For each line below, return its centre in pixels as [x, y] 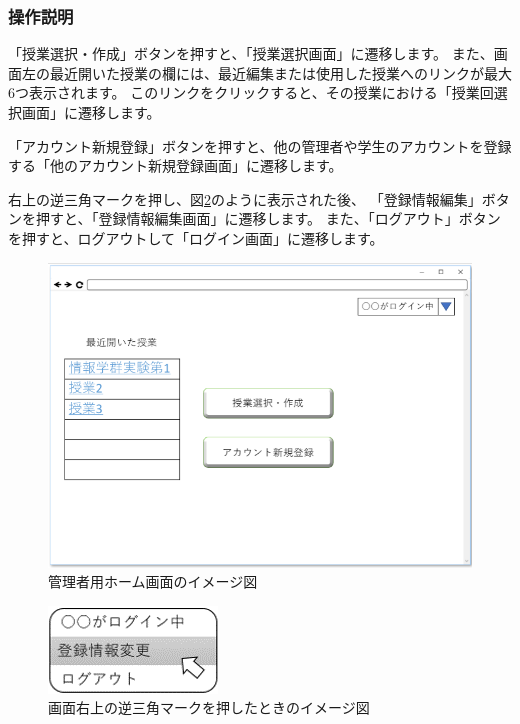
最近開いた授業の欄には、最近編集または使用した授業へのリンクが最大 [280, 72]
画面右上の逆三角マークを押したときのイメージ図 [209, 707]
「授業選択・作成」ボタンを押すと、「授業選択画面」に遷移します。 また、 [251, 53]
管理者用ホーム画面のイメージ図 [153, 581]
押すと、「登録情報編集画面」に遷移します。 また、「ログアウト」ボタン [268, 218]
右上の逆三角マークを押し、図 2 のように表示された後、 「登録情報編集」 [245, 198]
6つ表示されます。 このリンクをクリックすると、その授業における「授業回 [251, 92]
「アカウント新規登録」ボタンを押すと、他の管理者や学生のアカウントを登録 [260, 145]
